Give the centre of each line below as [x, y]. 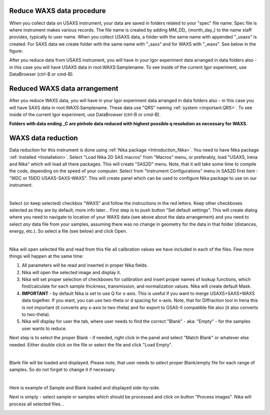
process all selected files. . [37, 404]
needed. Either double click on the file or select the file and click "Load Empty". [91, 345]
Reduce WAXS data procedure [57, 11]
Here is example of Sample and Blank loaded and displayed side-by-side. [85, 387]
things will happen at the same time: [46, 256]
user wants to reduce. [44, 328]
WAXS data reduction [43, 138]
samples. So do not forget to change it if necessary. [62, 370]
